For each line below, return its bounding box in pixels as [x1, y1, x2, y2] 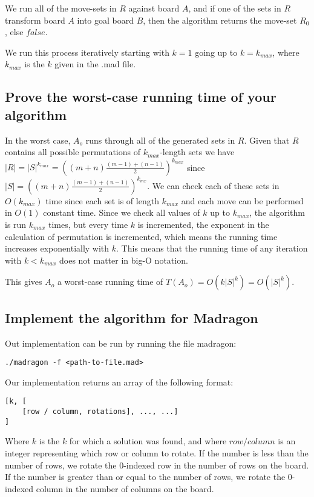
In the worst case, [5, 133, 71, 146]
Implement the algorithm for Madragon [5, 308, 258, 327]
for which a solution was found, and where [69, 435, 227, 447]
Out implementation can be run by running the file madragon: [5, 336, 237, 349]
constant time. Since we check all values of [43, 206, 200, 219]
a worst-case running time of [57, 275, 163, 288]
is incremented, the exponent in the [137, 218, 269, 230]
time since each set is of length [45, 194, 159, 207]
